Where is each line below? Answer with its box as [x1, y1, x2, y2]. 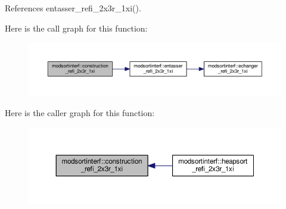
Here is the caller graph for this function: [5, 107, 155, 119]
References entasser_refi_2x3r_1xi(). [5, 2, 141, 14]
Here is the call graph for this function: [5, 21, 148, 34]
